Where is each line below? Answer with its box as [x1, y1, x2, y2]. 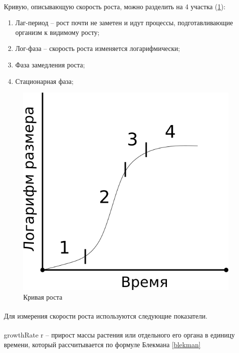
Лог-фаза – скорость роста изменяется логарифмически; [15, 43, 180, 53]
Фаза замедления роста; [15, 59, 85, 69]
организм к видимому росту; [15, 27, 100, 37]
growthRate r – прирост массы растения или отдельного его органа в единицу [4, 330, 235, 340]
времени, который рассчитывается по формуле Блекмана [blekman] [4, 339, 201, 349]
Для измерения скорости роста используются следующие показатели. [4, 311, 208, 321]
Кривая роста [23, 292, 62, 302]
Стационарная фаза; [15, 76, 74, 86]
